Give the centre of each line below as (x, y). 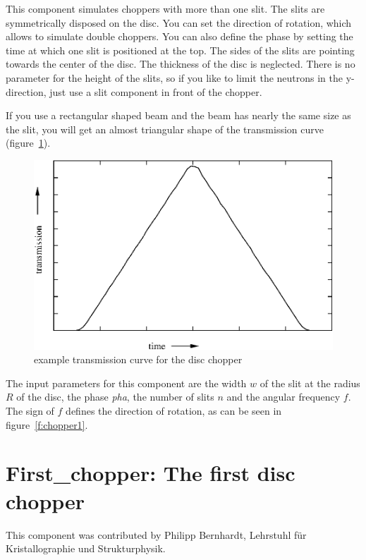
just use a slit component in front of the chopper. (156, 91)
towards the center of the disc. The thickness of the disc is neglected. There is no (181, 64)
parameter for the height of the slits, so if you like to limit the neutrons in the (175, 77)
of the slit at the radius (310, 383)
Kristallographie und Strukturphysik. (86, 548)
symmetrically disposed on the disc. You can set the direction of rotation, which (179, 22)
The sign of (30, 411)
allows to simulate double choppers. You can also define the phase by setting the (179, 36)
